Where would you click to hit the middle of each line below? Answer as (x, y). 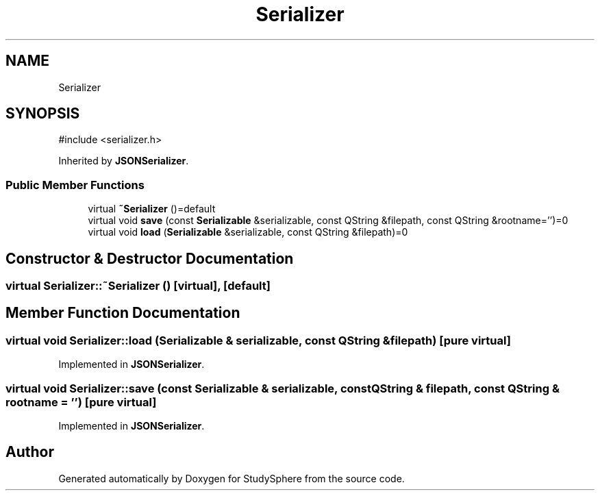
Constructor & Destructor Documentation (150, 258)
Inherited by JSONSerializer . (124, 161)
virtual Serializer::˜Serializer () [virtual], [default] (138, 286)
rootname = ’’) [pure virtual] (81, 402)
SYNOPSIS (43, 114)
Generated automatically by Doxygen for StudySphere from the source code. (232, 478)
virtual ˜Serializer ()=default (152, 209)
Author (30, 452)
